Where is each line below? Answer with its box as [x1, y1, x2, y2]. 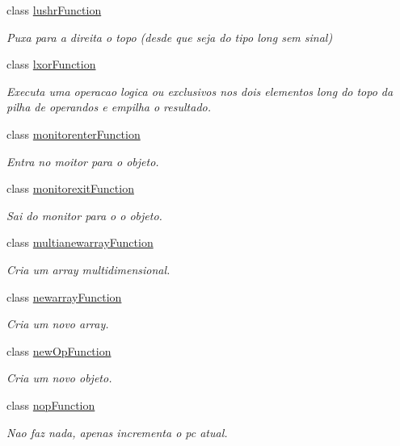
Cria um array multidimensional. [6, 261, 171, 277]
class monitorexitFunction [6, 180, 134, 197]
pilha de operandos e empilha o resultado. [6, 98, 211, 115]
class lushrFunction [6, 2, 102, 18]
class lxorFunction [6, 56, 96, 73]
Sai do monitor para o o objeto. [6, 206, 162, 223]
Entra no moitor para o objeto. [6, 152, 159, 169]
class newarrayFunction [6, 288, 122, 305]
